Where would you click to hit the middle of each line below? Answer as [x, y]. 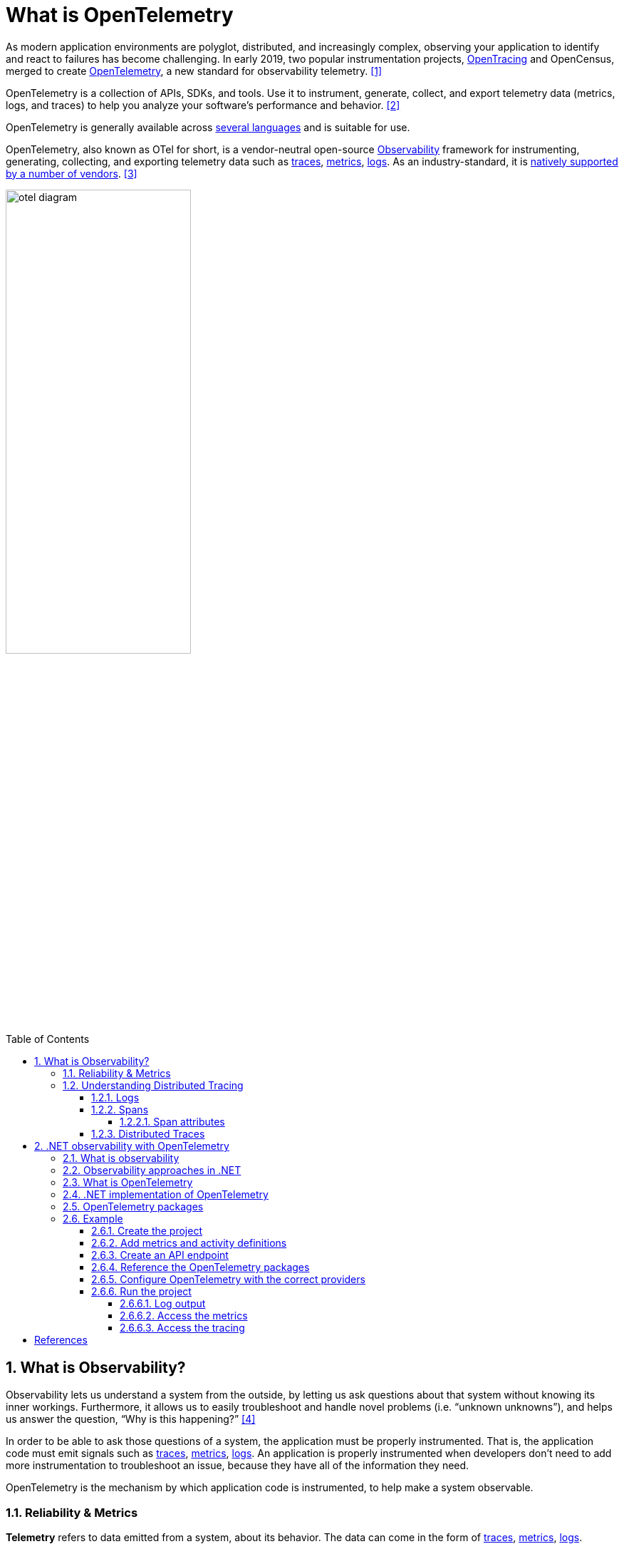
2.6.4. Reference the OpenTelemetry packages [201, 1267]
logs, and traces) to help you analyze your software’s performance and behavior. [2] [203, 105]
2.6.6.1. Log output [163, 1304]
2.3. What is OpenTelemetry [128, 1183]
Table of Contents [48, 1039]
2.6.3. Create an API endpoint [160, 1255]
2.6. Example [93, 1219]
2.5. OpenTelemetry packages [133, 1207]
